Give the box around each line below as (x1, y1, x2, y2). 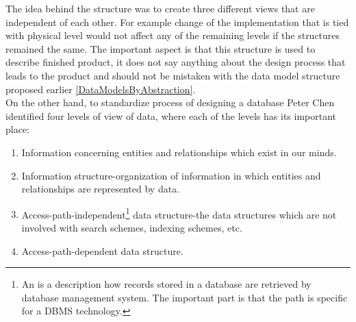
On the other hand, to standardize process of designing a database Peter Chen (5, 95, 335, 110)
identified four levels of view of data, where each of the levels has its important (5, 108, 337, 123)
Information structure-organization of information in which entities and (21, 168, 321, 182)
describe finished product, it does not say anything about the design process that (5, 55, 346, 69)
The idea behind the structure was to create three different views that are (5, 1, 315, 15)
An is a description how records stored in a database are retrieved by (21, 277, 311, 291)
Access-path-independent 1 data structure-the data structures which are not (21, 205, 337, 221)
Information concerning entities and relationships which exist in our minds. (21, 145, 337, 159)
